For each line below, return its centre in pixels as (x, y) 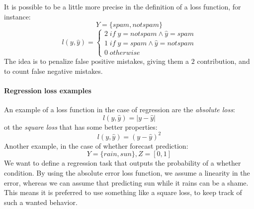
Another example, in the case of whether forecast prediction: (96, 145)
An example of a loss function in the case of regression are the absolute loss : (120, 109)
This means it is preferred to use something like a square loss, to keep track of (123, 192)
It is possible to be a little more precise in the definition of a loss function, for (123, 6)
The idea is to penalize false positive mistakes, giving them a (97, 61)
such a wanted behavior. (41, 202)
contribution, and (223, 61)
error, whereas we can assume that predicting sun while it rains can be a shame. (126, 182)
